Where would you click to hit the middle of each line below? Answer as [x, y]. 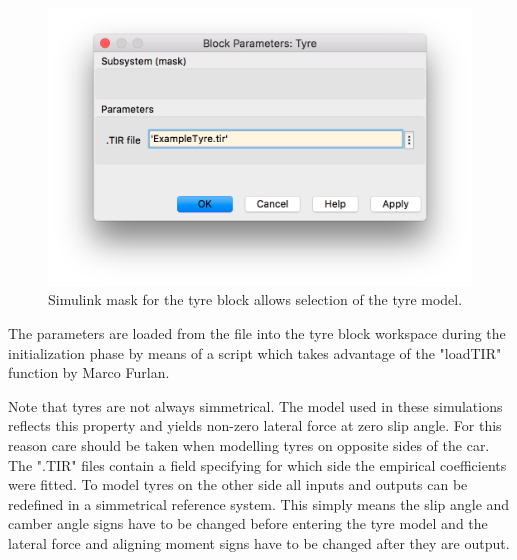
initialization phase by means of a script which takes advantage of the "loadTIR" [255, 352]
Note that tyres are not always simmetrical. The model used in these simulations [255, 405]
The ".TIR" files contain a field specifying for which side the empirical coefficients [257, 464]
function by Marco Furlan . [89, 372]
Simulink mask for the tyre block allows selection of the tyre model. [255, 299]
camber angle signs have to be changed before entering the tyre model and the [248, 523]
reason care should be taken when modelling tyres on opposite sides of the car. [249, 444]
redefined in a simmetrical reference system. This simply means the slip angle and [259, 503]
